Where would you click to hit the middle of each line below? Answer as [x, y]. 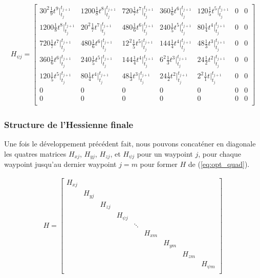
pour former [159, 164]
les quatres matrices [35, 153]
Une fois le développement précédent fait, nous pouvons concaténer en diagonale [130, 144]
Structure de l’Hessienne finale [69, 124]
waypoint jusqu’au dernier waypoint [60, 164]
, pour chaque [220, 153]
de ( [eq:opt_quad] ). [219, 164]
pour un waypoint [165, 153]
